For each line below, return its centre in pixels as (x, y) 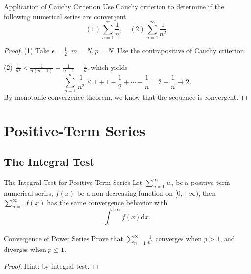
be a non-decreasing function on (125, 193)
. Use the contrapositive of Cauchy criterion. (180, 51)
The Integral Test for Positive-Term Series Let (73, 182)
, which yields (107, 67)
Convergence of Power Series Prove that (64, 239)
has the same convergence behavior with (107, 202)
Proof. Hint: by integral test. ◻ (51, 265)
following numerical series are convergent (65, 16)
